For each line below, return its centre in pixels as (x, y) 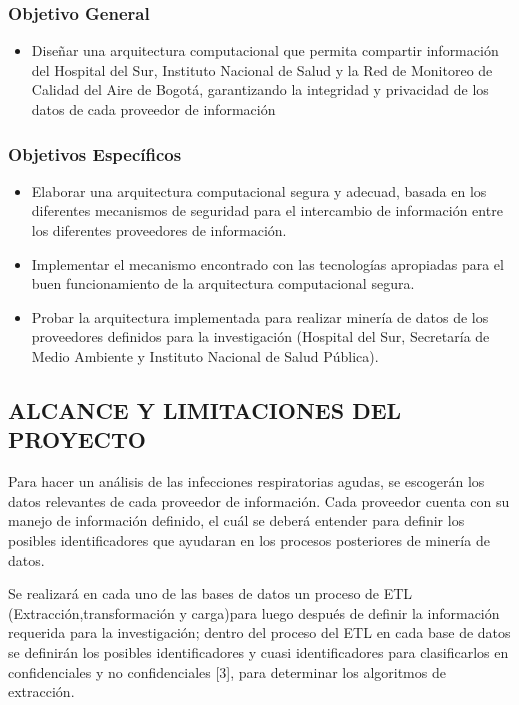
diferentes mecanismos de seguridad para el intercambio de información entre (267, 210)
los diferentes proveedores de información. (159, 230)
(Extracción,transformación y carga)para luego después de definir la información (254, 612)
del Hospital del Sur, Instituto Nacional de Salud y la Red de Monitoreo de (262, 69)
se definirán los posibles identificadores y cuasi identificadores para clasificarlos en (258, 651)
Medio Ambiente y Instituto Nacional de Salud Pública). (205, 355)
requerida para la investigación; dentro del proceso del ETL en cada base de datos (259, 632)
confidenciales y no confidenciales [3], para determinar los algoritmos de (227, 671)
